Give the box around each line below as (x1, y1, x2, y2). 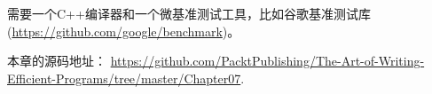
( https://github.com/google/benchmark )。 (7, 21, 240, 40)
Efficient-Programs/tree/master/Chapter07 (7, 68, 241, 87)
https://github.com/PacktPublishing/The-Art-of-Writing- (110, 51, 425, 70)
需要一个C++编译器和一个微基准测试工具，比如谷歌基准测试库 (7, 4, 371, 22)
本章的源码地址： (7, 51, 106, 70)
